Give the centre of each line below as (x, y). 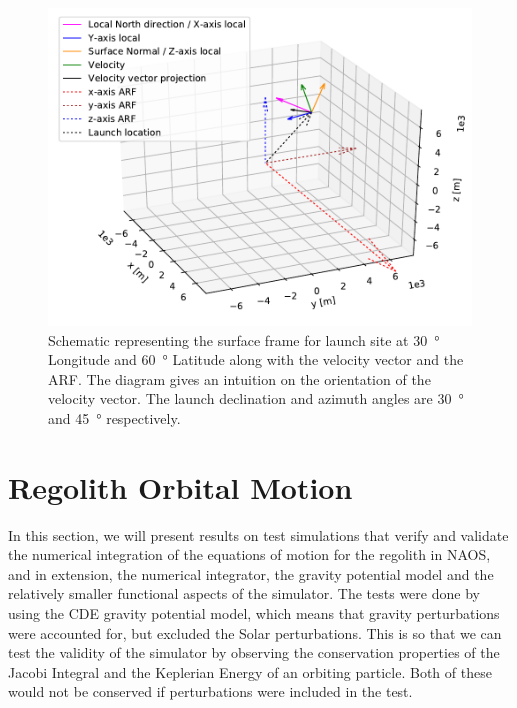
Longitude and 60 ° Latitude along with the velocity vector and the (256, 359)
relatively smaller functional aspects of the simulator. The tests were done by (244, 593)
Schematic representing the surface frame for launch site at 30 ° (244, 339)
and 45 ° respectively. (114, 417)
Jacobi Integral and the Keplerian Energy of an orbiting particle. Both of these (250, 671)
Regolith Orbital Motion (180, 486)
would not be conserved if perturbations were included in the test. (210, 691)
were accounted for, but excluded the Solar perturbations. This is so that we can (255, 632)
